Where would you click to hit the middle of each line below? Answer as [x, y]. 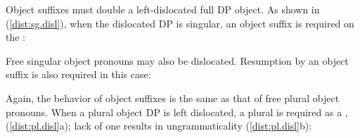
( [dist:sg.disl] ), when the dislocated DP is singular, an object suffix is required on [180, 23]
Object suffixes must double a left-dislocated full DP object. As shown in [163, 9]
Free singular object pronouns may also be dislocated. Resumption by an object [177, 60]
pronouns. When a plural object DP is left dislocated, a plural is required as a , [177, 112]
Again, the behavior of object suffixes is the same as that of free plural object [173, 98]
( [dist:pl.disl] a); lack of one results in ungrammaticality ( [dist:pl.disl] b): [159, 126]
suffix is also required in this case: [78, 74]
